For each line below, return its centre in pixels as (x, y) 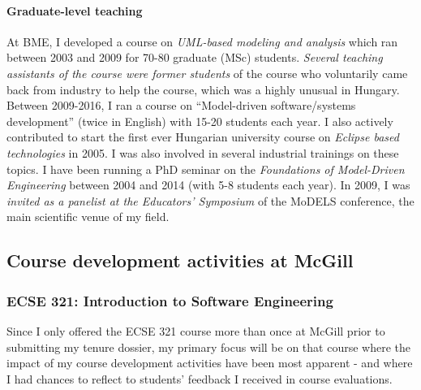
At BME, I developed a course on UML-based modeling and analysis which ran (202, 41)
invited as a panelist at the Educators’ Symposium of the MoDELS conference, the (210, 200)
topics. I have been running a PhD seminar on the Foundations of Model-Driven (206, 169)
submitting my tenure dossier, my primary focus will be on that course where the (208, 347)
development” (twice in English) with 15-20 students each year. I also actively (200, 121)
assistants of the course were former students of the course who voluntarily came (207, 73)
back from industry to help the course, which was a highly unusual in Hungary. (203, 89)
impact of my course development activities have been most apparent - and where (210, 363)
